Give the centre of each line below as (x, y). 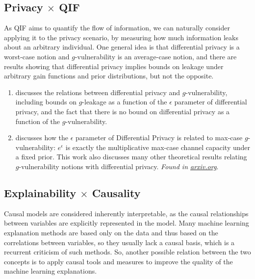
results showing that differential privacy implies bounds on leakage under (114, 66)
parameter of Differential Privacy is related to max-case (159, 138)
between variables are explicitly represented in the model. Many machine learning (127, 223)
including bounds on (46, 102)
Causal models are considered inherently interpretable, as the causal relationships (126, 213)
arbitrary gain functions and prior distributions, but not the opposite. (109, 76)
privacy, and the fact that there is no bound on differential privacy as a (123, 111)
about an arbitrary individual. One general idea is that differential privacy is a (122, 47)
